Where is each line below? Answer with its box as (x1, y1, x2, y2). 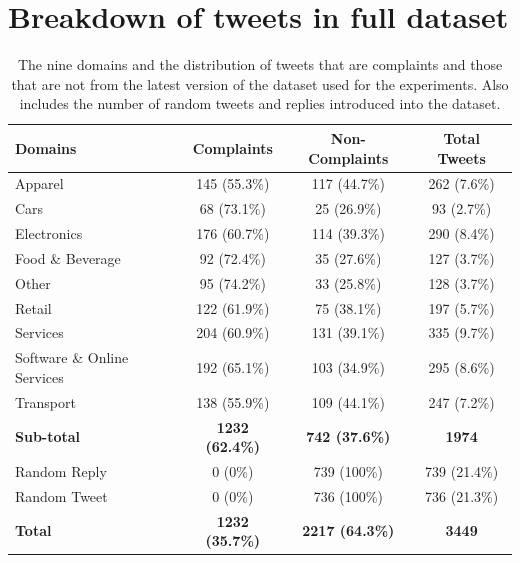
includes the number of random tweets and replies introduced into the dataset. (19, 93, 501, 114)
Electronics (15, 223, 83, 244)
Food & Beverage (15, 247, 121, 268)
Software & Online (15, 347, 129, 368)
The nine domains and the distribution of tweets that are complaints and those (17, 54, 503, 75)
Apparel (15, 173, 64, 194)
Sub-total (15, 426, 81, 447)
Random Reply (15, 460, 107, 481)
